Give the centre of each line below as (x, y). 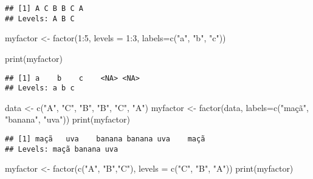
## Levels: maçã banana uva (62, 149)
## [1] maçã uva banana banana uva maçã (105, 139)
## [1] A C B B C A (44, 8)
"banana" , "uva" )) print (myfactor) (67, 119)
